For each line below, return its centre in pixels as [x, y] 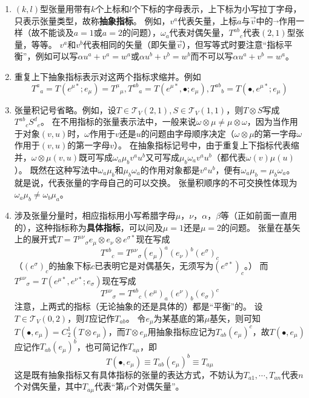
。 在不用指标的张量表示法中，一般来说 [118, 121]
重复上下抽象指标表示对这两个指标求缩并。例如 [108, 76]
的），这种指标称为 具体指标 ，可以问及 [88, 227]
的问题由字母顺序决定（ [188, 133]
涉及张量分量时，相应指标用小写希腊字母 [95, 215]
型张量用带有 [65, 8]
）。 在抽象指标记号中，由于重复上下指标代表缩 [207, 145]
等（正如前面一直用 [259, 215]
